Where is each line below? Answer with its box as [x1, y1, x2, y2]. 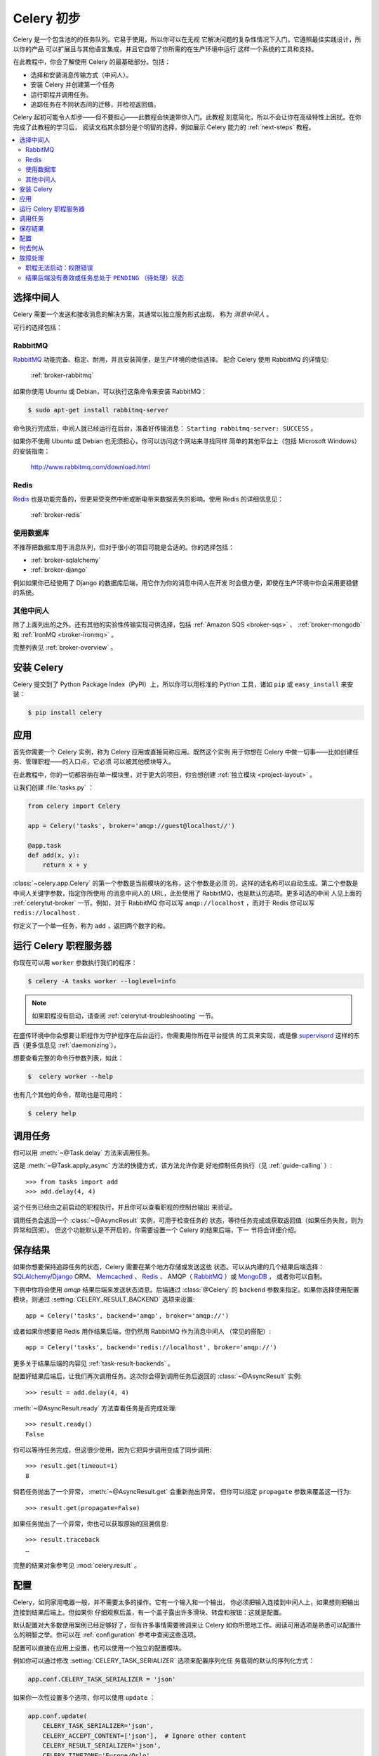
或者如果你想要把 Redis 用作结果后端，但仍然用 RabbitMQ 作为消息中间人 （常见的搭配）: [13, 1327, 272, 1335]
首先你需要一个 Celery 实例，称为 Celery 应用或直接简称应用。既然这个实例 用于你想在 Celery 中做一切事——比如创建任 [13, 747, 359, 756]
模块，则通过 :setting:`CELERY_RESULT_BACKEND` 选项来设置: [13, 1295, 195, 1304]
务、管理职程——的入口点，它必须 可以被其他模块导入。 [13, 757, 175, 766]
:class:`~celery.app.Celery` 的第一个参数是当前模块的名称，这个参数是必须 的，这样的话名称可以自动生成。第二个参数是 [13, 879, 359, 888]
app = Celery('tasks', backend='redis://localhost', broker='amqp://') [25, 1344, 277, 1351]
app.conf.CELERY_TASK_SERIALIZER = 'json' [27, 1675, 176, 1684]
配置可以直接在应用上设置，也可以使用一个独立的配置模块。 [13, 1644, 185, 1652]
